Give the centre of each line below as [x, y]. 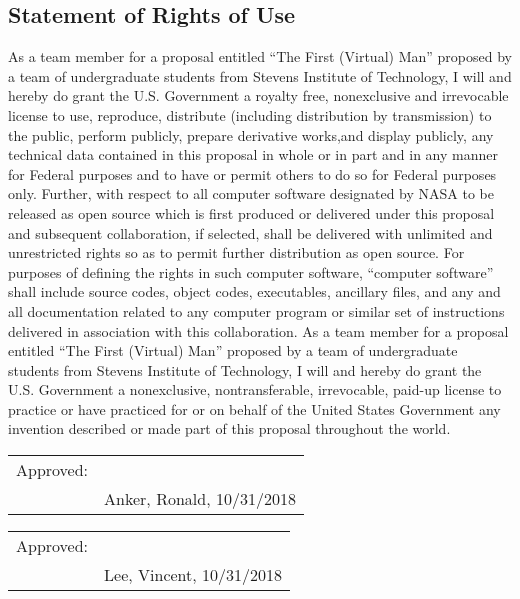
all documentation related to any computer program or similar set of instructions [256, 310]
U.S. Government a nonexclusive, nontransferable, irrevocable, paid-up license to [255, 389]
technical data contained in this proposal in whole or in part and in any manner [253, 154]
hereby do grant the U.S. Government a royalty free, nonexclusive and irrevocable [258, 95]
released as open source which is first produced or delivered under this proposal [251, 212]
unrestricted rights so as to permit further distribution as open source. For [236, 252]
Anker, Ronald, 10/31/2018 [200, 499]
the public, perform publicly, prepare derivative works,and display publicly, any [251, 134]
